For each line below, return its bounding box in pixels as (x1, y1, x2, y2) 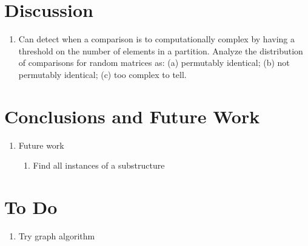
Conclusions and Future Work (4, 103, 260, 128)
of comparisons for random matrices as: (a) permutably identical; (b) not (18, 56, 290, 69)
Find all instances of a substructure (33, 159, 165, 172)
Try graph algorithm (18, 229, 95, 242)
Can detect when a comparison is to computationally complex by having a (18, 33, 295, 45)
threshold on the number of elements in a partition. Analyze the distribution (18, 44, 303, 57)
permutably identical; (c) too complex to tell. (18, 68, 187, 80)
